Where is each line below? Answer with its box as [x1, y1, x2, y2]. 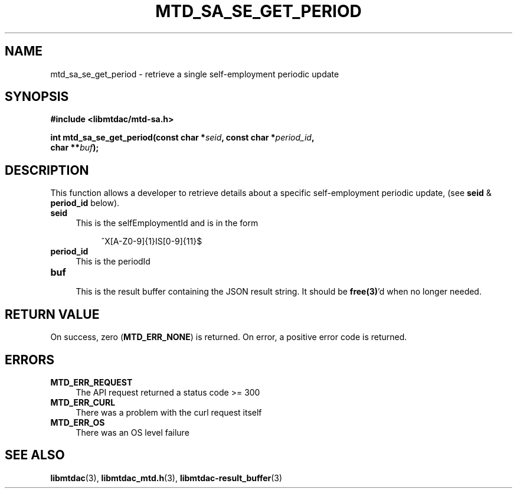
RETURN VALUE [5, 306, 100, 322]
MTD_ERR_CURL [50, 397, 116, 407]
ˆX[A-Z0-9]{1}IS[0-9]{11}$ [101, 236, 202, 247]
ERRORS [5, 352, 55, 367]
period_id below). [50, 198, 120, 208]
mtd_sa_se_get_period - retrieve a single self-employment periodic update [50, 68, 339, 79]
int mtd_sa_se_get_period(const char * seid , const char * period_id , [50, 132, 315, 143]
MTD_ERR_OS [50, 417, 105, 427]
